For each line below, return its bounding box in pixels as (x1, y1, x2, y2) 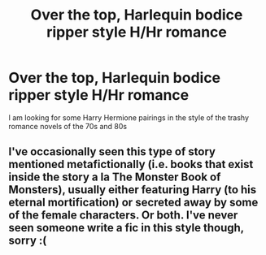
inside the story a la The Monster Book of (8, 171, 221, 184)
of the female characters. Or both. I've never (8, 209, 238, 223)
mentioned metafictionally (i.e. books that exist (8, 158, 254, 171)
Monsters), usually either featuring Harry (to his (8, 183, 257, 197)
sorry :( (8, 234, 47, 248)
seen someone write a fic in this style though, (8, 221, 244, 235)
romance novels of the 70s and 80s (8, 121, 128, 131)
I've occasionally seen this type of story (8, 145, 216, 159)
